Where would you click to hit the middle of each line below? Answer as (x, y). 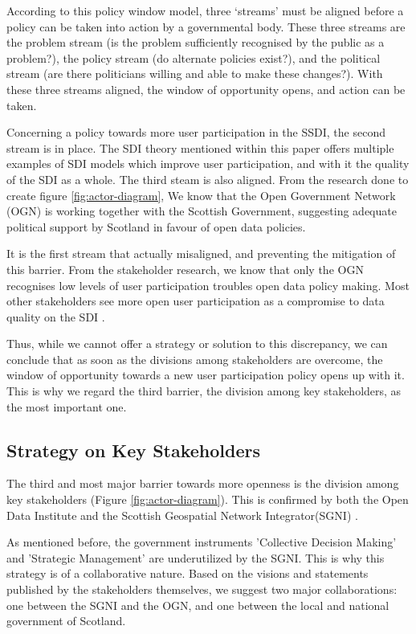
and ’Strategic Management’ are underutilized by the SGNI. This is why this (196, 557)
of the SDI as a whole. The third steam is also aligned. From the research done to (208, 179)
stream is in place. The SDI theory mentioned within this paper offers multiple (200, 147)
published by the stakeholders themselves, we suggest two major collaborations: (202, 589)
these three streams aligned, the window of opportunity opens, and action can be (206, 89)
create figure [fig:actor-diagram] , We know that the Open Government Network (201, 195)
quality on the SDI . (56, 316)
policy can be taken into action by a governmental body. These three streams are (206, 26)
